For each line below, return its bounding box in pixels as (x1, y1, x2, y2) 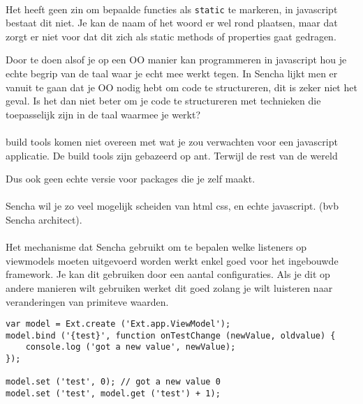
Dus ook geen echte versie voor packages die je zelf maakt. (6, 171, 255, 186)
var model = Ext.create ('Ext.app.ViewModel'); (6, 319, 231, 329)
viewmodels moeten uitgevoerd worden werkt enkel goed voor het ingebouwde (6, 253, 339, 267)
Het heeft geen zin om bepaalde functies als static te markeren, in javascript (6, 1, 338, 16)
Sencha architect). (6, 212, 82, 226)
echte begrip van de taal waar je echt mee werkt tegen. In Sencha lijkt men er (6, 66, 338, 81)
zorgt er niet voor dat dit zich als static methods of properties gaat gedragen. (6, 29, 336, 43)
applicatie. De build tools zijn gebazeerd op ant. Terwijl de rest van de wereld (6, 148, 338, 162)
